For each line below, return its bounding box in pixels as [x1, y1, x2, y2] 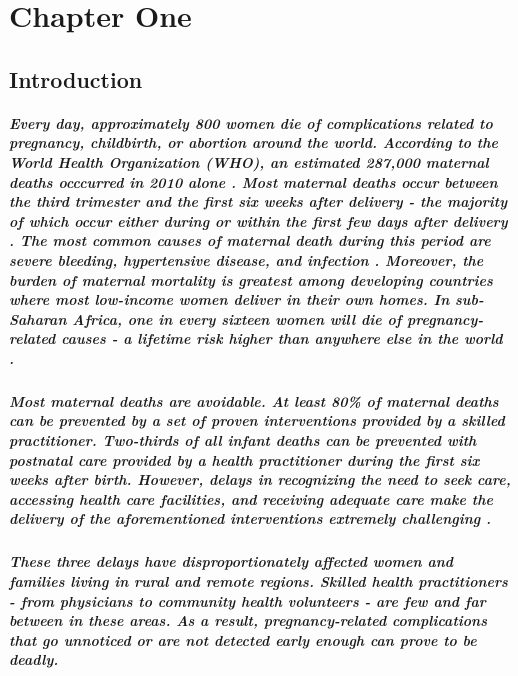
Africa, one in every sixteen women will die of [72, 308, 402, 329]
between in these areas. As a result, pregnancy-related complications [9, 610, 487, 631]
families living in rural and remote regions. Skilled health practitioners [9, 570, 508, 591]
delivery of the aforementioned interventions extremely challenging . [9, 508, 492, 529]
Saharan [9, 308, 67, 329]
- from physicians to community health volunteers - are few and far [9, 590, 486, 611]
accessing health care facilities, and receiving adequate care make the [9, 488, 493, 509]
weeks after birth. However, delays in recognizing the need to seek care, [9, 469, 511, 490]
